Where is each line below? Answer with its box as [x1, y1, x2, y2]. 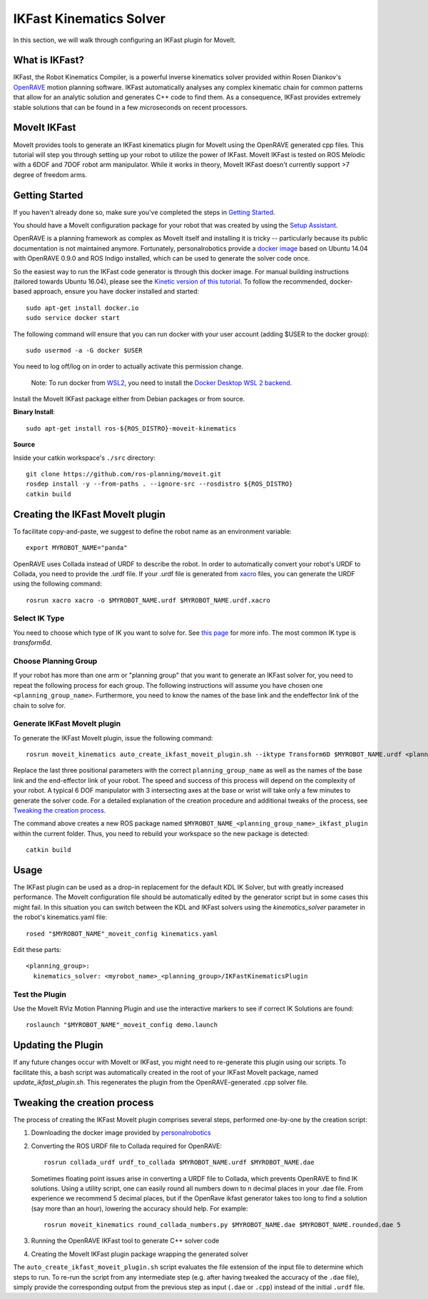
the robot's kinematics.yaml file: [13, 913, 107, 921]
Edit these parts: [13, 946, 62, 954]
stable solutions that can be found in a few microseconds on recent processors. [13, 103, 248, 111]
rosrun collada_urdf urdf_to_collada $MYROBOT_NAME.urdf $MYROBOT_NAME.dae [44, 1158, 315, 1167]
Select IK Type [13, 613, 65, 623]
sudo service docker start [26, 314, 121, 322]
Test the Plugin [13, 989, 67, 999]
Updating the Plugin [13, 1039, 103, 1051]
